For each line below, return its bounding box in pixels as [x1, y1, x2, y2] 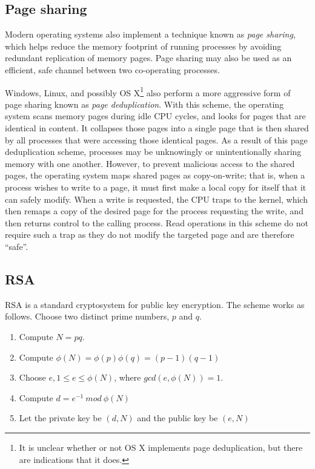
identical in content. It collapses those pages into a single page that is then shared [5, 122, 309, 134]
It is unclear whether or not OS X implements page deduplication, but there [19, 441, 303, 453]
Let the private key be [19, 412, 102, 424]
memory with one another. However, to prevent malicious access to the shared [5, 157, 295, 169]
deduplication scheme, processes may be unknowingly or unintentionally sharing [5, 145, 302, 158]
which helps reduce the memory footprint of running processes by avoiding [5, 39, 282, 52]
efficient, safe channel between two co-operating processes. [5, 63, 220, 76]
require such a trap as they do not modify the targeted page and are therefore [5, 228, 294, 241]
